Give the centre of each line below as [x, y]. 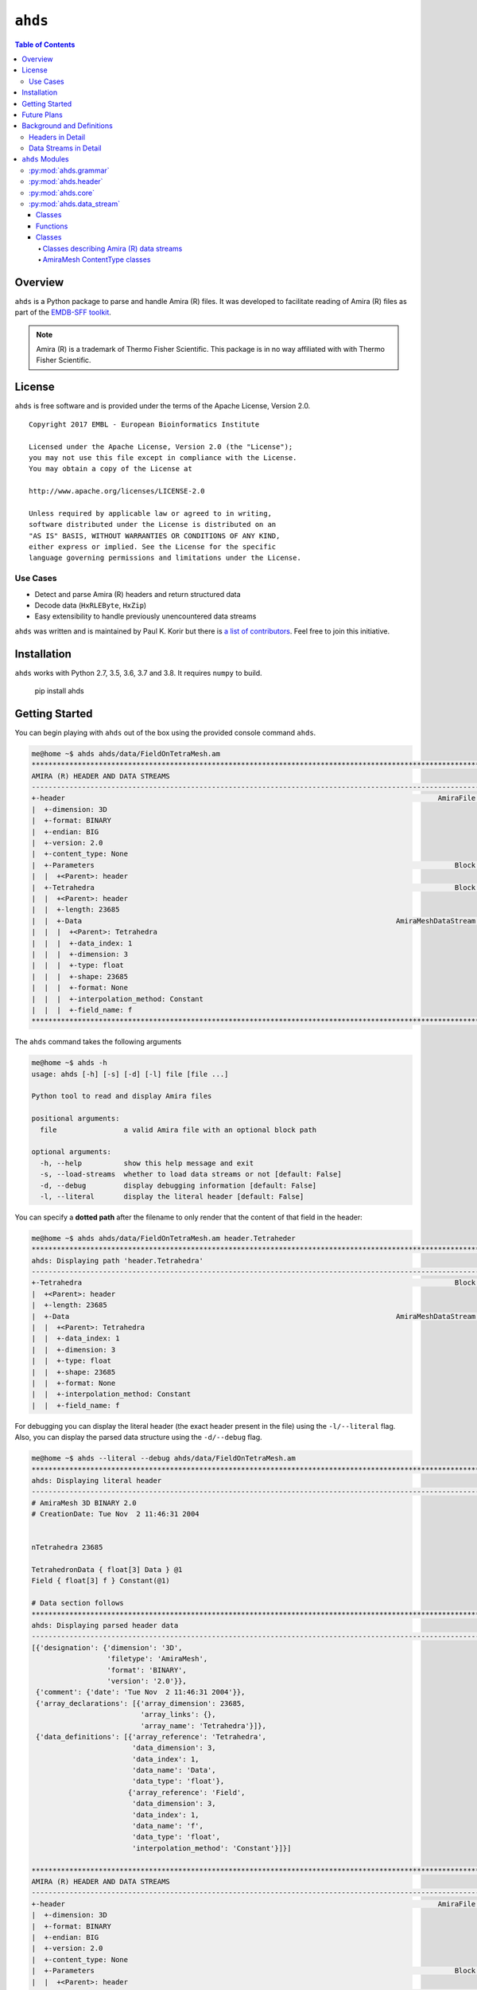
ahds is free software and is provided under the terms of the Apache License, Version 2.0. [163, 406]
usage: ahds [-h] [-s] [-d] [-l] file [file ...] [130, 1074]
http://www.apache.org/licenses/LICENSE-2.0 [117, 491]
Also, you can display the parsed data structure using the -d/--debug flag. [138, 1438]
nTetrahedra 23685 [67, 1547]
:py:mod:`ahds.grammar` [70, 170]
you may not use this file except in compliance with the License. [163, 457]
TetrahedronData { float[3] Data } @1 [107, 1570]
